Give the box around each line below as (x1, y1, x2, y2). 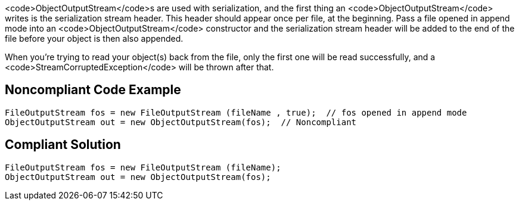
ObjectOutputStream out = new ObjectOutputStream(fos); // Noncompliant (5, 117, 357, 127)
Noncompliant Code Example (5, 82, 181, 98)
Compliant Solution (5, 137, 121, 153)
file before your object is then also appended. (5, 33, 184, 44)
